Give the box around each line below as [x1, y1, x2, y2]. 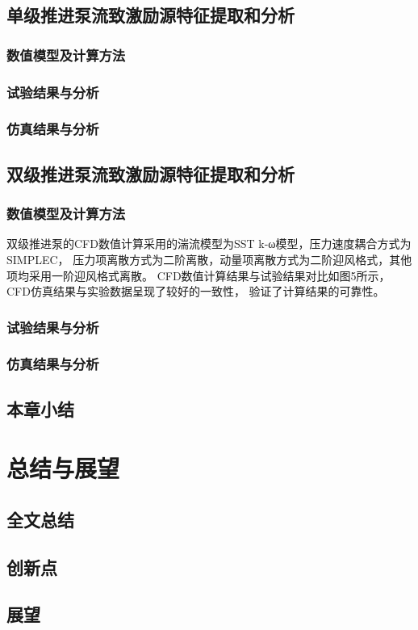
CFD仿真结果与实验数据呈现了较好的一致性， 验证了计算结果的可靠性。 [6, 283, 385, 300]
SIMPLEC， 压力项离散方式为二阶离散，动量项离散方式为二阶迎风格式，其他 [6, 250, 412, 267]
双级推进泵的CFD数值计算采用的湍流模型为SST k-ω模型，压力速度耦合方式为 [6, 235, 412, 252]
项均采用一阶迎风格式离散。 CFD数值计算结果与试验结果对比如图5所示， [6, 267, 391, 283]
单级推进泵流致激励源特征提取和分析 [6, 2, 295, 27]
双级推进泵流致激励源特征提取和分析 [6, 161, 295, 186]
